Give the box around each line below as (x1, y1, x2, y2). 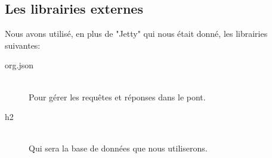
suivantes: (5, 39, 41, 51)
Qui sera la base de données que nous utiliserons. (29, 142, 208, 154)
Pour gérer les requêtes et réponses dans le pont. (29, 90, 206, 103)
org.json (5, 59, 33, 71)
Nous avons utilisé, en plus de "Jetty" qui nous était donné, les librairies (5, 27, 268, 40)
